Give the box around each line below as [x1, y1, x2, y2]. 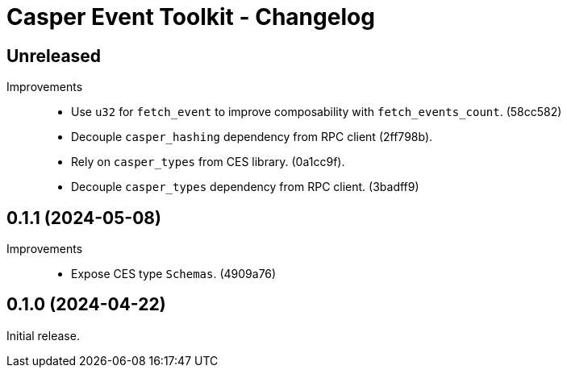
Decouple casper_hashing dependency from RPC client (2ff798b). [71, 130, 433, 144]
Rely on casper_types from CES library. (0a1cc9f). [71, 155, 345, 169]
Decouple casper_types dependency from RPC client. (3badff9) [71, 180, 419, 194]
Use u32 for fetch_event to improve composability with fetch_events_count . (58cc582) [71, 105, 562, 119]
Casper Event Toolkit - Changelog [6, 3, 375, 31]
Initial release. [6, 328, 80, 343]
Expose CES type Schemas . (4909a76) [71, 267, 277, 281]
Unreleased [6, 45, 102, 66]
